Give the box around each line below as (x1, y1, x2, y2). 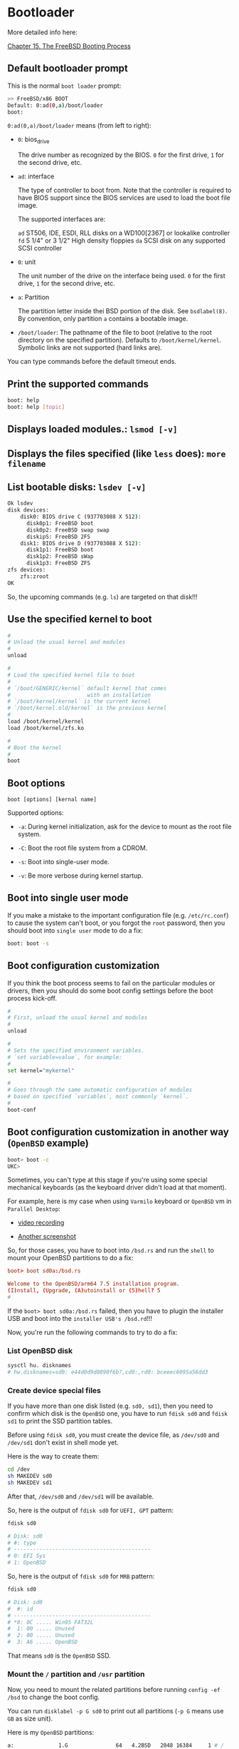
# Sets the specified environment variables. (7, 1047, 144, 1054)
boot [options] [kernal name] (7, 796, 97, 803)
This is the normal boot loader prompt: (7, 81, 122, 90)
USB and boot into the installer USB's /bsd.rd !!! (7, 1314, 153, 1322)
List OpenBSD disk (7, 1346, 73, 1356)
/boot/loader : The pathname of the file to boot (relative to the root (17, 328, 212, 337)
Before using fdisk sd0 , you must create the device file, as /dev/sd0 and (7, 1431, 220, 1439)
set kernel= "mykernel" (7, 1067, 75, 1074)
